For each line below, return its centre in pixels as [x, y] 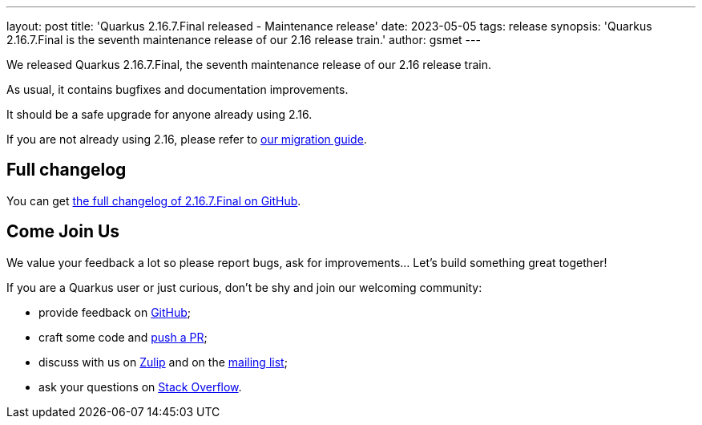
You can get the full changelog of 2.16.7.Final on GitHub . [154, 200]
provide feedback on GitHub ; [115, 312]
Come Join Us [63, 232]
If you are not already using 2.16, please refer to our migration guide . [187, 139]
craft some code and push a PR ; [123, 337]
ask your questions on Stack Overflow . [140, 387]
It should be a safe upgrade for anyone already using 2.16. [159, 114]
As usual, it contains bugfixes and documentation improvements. [178, 89]
